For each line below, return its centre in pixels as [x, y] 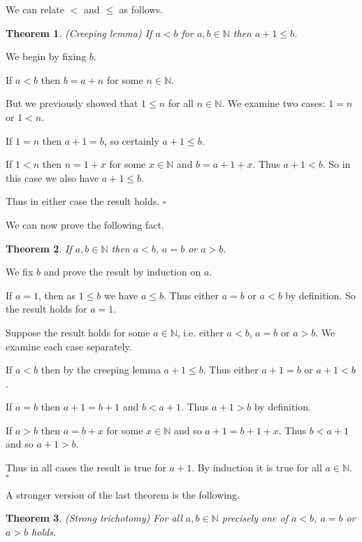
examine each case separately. [69, 346]
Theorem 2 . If [39, 248]
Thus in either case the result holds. [83, 201]
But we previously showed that [72, 103]
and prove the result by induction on [122, 272]
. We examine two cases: [274, 103]
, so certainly [131, 140]
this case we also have [52, 177]
